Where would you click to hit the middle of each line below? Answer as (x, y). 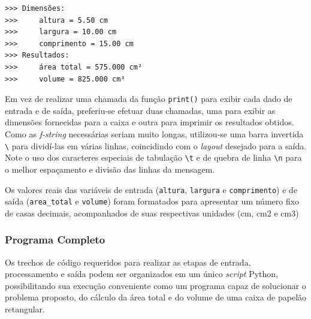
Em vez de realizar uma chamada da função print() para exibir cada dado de (149, 99)
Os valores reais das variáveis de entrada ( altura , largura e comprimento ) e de (151, 189)
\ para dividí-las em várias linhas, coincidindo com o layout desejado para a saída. (156, 145)
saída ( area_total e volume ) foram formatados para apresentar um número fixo (152, 201)
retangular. (25, 309)
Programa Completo (55, 240)
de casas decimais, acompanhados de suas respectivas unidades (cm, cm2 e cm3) (152, 213)
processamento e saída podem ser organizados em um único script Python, (142, 274)
